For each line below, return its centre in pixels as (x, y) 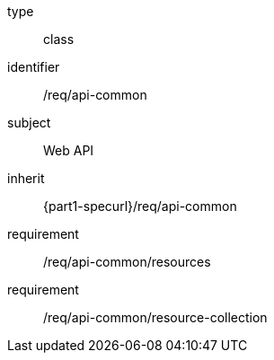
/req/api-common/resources (127, 262)
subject (29, 123)
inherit (26, 178)
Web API (69, 150)
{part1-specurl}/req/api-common (140, 206)
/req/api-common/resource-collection (155, 317)
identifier (34, 67)
